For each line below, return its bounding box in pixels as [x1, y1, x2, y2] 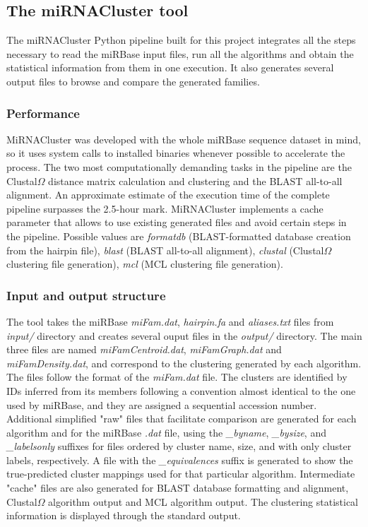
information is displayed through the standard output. [6, 508, 241, 523]
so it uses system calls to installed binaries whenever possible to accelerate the [6, 146, 345, 160]
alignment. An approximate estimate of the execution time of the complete [6, 187, 330, 202]
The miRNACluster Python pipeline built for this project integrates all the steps [6, 32, 356, 47]
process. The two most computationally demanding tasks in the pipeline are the [6, 159, 352, 174]
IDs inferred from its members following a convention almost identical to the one [6, 383, 356, 398]
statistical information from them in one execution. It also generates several [6, 60, 334, 75]
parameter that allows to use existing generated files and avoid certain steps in [6, 215, 347, 230]
